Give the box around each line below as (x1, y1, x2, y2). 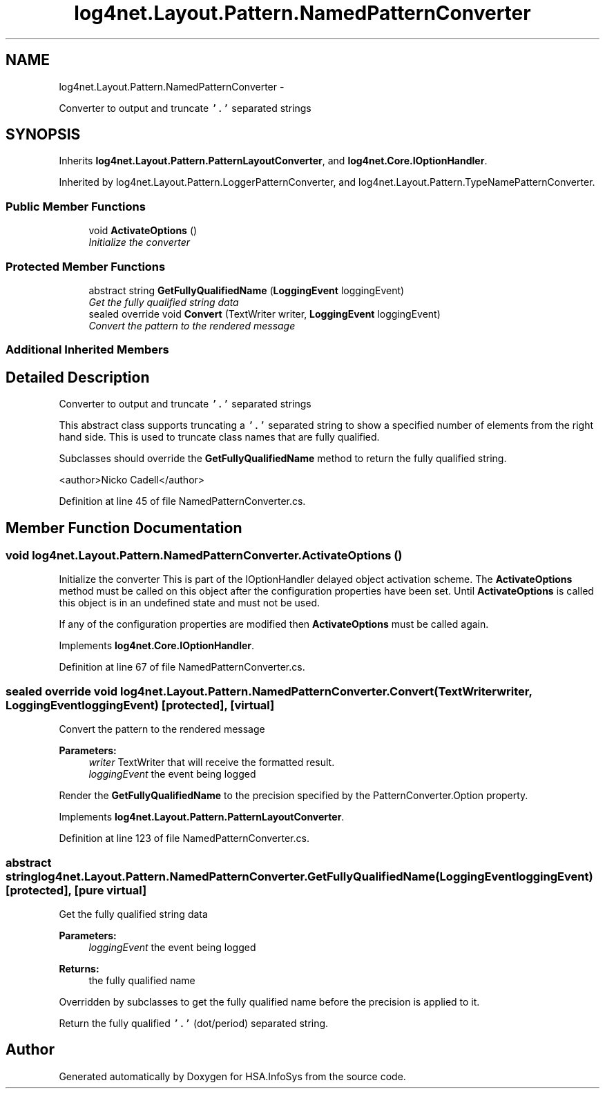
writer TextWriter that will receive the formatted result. (88, 756, 335, 769)
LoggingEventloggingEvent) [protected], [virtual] (6, 698, 275, 712)
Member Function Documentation (6, 519, 242, 537)
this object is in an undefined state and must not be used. (59, 597, 320, 609)
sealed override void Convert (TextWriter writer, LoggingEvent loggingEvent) (88, 307, 441, 320)
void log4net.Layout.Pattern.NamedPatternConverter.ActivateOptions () (6, 548, 403, 562)
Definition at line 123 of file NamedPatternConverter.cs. (59, 832, 309, 845)
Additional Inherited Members (6, 343, 169, 357)
